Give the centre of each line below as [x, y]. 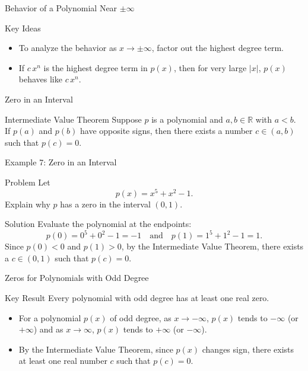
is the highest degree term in [96, 67]
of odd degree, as [141, 317]
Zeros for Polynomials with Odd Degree [77, 278]
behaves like [40, 79]
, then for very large [210, 67]
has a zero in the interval [105, 204]
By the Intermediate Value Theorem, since [96, 349]
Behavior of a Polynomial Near [61, 8]
